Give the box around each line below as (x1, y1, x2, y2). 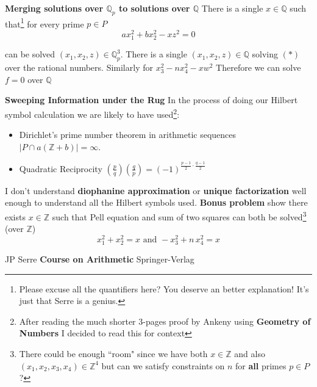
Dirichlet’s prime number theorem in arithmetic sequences (19, 128, 237, 141)
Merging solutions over (5, 2, 104, 14)
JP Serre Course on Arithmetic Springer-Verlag (5, 253, 194, 266)
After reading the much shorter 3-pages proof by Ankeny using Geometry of (19, 314, 311, 327)
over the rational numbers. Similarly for (5, 61, 153, 74)
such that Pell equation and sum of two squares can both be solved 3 (52, 209, 307, 223)
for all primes (235, 359, 287, 372)
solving (252, 48, 278, 60)
